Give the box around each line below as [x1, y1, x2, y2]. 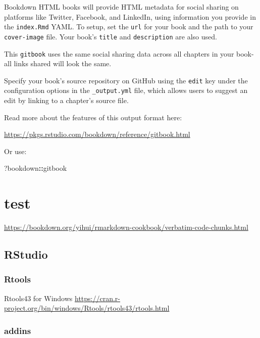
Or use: [4, 146, 27, 156]
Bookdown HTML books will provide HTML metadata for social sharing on [4, 2, 239, 12]
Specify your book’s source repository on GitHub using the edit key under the [4, 75, 248, 85]
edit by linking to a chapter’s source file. [4, 95, 129, 106]
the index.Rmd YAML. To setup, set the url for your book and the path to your [4, 21, 253, 32]
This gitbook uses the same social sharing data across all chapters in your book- [4, 48, 254, 59]
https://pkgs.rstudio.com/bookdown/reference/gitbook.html [4, 129, 190, 139]
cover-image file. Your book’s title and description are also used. [4, 31, 217, 41]
